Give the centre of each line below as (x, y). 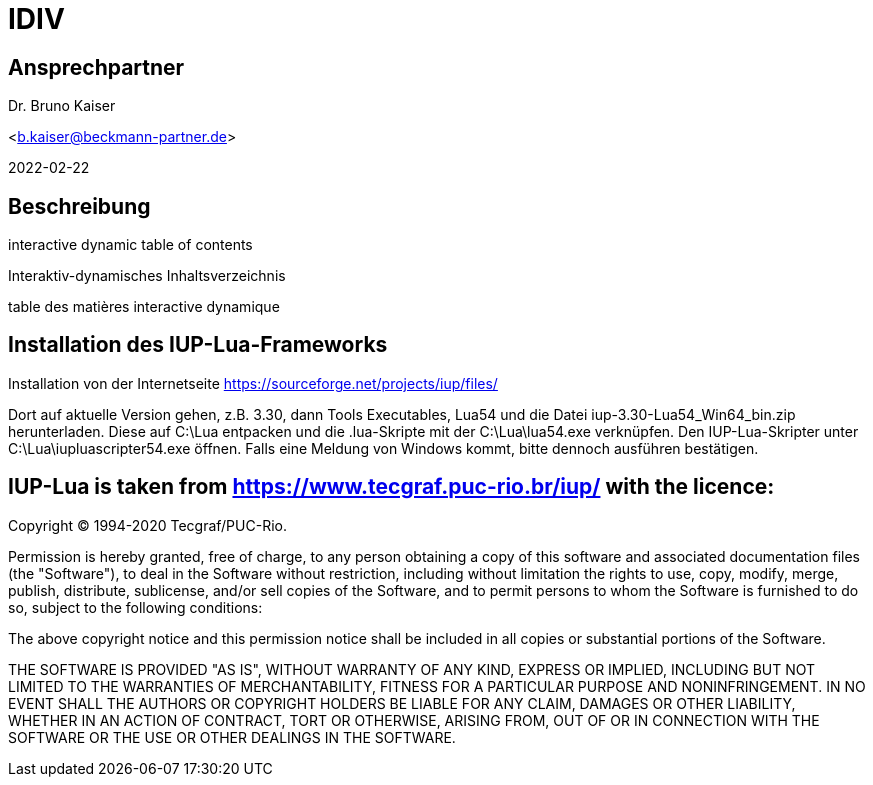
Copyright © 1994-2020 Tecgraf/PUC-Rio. (147, 525)
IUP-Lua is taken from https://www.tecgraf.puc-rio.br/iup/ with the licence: (391, 487)
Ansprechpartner (96, 67)
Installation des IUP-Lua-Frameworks (198, 345)
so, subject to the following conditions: (135, 607)
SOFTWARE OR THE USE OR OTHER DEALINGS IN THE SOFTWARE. (232, 737)
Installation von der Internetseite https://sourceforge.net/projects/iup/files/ (253, 383)
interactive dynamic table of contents (130, 245)
